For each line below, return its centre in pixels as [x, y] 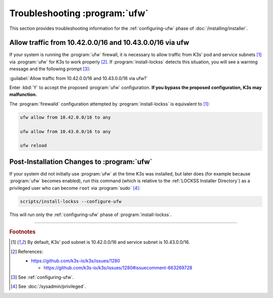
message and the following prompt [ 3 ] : [50, 69]
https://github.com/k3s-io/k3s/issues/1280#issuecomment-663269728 [118, 268]
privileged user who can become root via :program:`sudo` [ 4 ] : [75, 188]
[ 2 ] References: [27, 251]
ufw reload [33, 146]
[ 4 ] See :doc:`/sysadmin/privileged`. [48, 286]
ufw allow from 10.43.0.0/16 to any [65, 131]
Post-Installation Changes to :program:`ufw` [81, 162]
